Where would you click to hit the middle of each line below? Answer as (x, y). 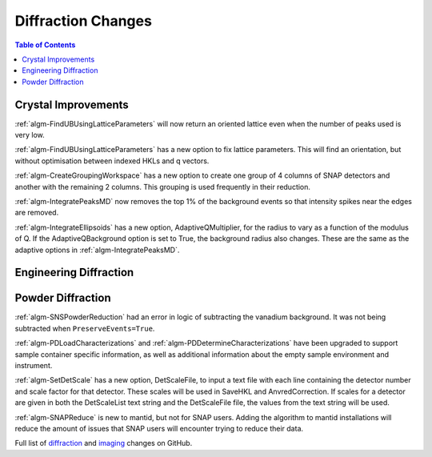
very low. (30, 135)
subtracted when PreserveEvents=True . (85, 328)
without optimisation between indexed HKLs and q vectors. (112, 161)
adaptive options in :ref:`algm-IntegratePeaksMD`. (97, 250)
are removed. (37, 213)
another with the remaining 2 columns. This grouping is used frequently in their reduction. (163, 186)
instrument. (34, 366)
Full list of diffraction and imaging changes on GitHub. (104, 443)
